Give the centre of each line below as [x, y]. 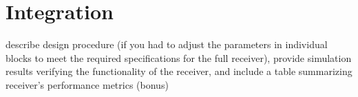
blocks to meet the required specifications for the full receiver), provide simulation [179, 57]
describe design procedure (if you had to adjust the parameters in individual [167, 44]
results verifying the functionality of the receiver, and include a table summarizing [179, 71]
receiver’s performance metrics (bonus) [87, 84]
